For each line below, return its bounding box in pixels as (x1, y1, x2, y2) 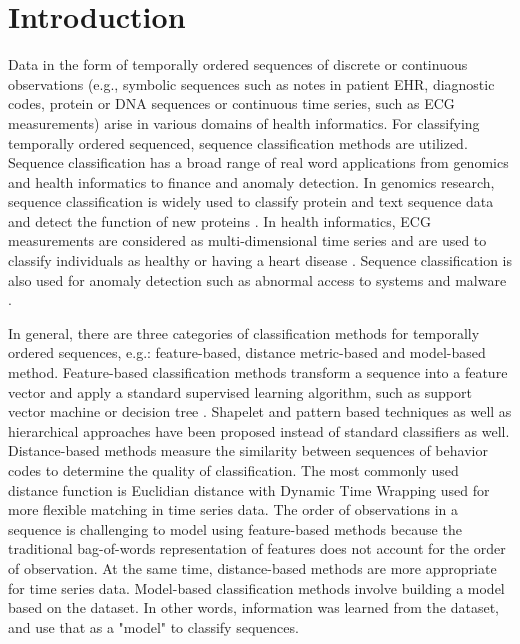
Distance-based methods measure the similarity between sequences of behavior (8, 440, 488, 461)
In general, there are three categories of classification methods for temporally (8, 322, 480, 343)
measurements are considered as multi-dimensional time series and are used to (8, 230, 487, 251)
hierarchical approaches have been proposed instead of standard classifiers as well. (8, 420, 510, 441)
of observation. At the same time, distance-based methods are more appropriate (8, 557, 497, 578)
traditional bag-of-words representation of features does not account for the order (8, 538, 506, 559)
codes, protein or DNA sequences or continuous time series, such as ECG (8, 93, 455, 114)
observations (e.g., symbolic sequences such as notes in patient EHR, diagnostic (8, 73, 495, 94)
